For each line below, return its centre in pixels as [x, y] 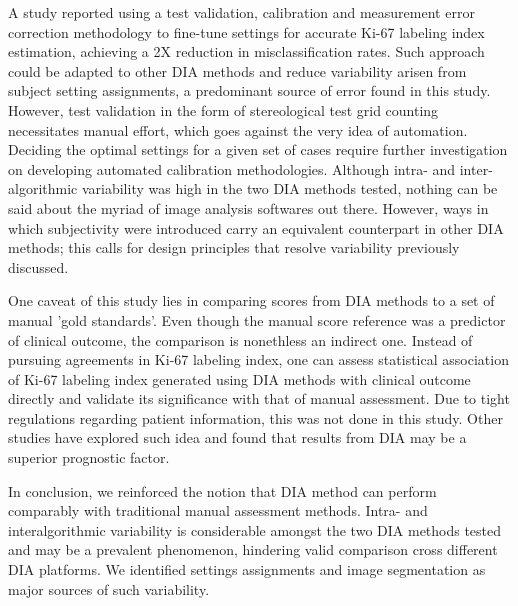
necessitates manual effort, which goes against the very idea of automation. [238, 129]
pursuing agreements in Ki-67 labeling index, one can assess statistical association [258, 359]
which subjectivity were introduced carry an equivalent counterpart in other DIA [256, 227]
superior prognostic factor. [89, 457]
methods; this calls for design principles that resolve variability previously [234, 247]
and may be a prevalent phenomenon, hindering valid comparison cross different [253, 549]
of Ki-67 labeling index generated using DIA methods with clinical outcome [239, 378]
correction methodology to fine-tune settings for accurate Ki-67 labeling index [246, 31]
